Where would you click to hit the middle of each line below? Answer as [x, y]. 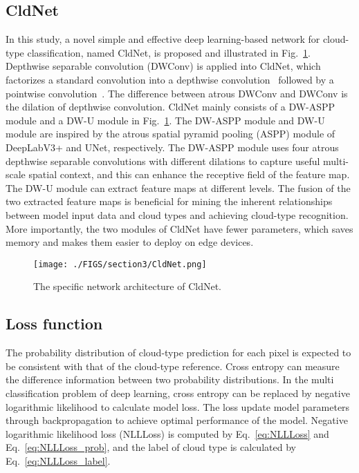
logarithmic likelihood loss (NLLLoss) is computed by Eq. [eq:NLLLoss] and [167, 433]
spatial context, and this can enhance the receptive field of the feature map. [189, 174]
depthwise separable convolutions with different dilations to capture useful [163, 161]
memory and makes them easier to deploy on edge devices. [130, 242]
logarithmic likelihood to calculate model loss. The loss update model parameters [178, 406]
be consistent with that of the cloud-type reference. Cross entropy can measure [173, 366]
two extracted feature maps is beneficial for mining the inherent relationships [169, 201]
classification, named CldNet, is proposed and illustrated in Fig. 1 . [169, 52]
